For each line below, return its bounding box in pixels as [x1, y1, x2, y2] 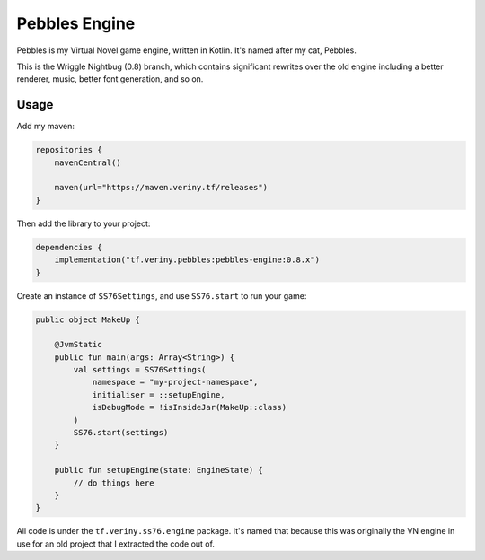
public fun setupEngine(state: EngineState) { [54, 465, 264, 476]
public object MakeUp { [35, 314, 141, 325]
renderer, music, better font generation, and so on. [16, 74, 204, 84]
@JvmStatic [54, 339, 102, 350]
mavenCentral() [54, 157, 121, 168]
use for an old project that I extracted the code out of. [16, 538, 216, 549]
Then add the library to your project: [16, 218, 151, 229]
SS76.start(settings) [73, 427, 169, 438]
